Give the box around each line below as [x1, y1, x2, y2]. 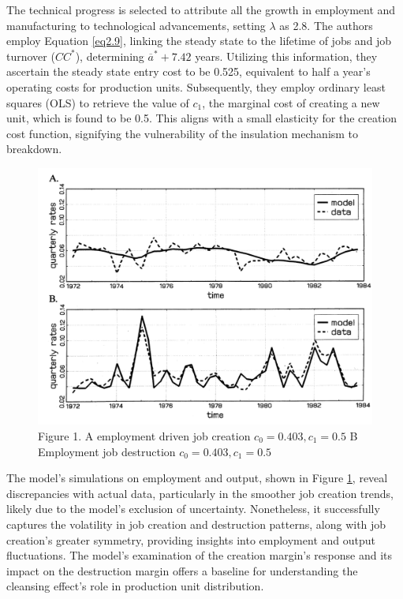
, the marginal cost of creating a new [202, 94, 380, 110]
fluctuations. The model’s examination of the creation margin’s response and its [6, 547, 393, 563]
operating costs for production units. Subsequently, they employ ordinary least [6, 78, 386, 95]
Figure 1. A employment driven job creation [38, 427, 251, 444]
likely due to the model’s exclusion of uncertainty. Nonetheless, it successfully [6, 500, 380, 517]
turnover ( [6, 47, 55, 64]
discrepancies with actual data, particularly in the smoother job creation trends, [6, 485, 394, 501]
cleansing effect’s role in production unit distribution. [6, 578, 264, 594]
